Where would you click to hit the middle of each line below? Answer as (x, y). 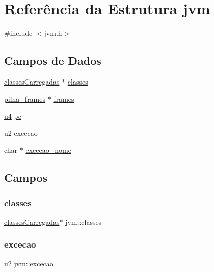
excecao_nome (48, 150)
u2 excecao (21, 133)
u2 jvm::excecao (29, 263)
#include (18, 33)
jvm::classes (84, 221)
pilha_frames (25, 99)
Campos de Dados (53, 60)
